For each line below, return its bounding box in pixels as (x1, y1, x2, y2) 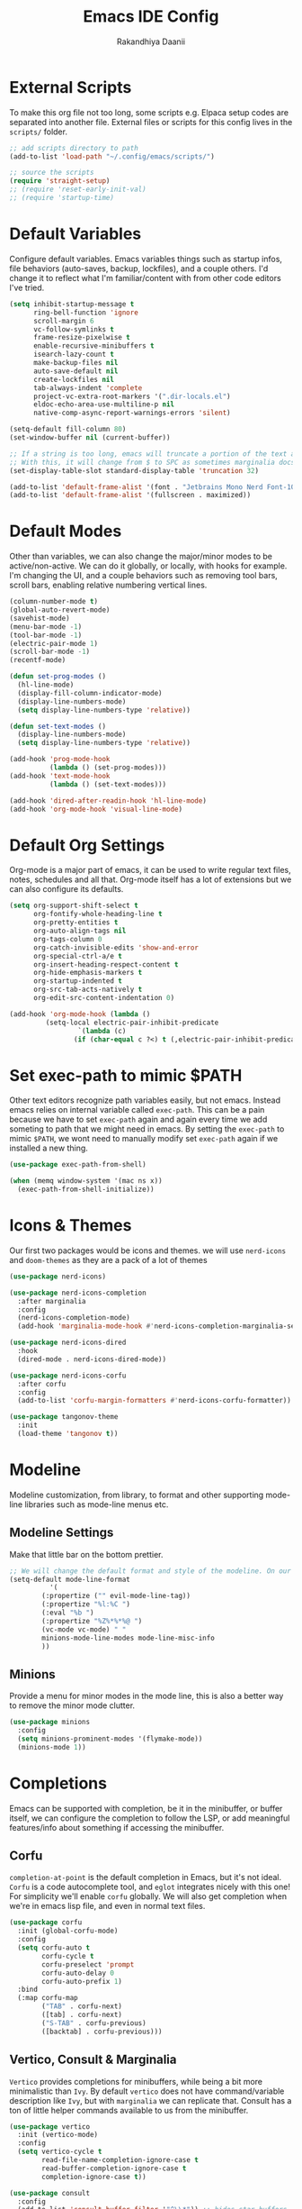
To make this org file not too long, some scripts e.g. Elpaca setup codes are (9, 106, 289, 118)
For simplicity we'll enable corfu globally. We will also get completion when (9, 1891, 288, 1902)
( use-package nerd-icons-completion (9, 1288, 147, 1297)
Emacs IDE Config (83, 6, 219, 27)
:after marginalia (17, 1296, 87, 1305)
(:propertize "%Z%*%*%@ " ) (41, 1616, 143, 1625)
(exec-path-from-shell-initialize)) (17, 1185, 155, 1195)
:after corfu (17, 1379, 67, 1388)
